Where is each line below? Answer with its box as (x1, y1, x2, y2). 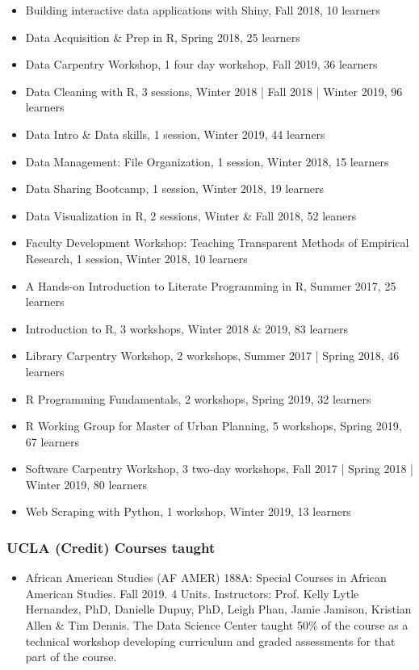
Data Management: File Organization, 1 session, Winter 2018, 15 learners (25, 153, 389, 170)
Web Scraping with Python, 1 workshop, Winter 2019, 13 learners (25, 503, 351, 520)
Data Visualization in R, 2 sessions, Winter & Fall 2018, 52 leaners (25, 207, 357, 224)
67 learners (25, 433, 80, 450)
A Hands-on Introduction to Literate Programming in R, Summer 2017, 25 (25, 277, 396, 294)
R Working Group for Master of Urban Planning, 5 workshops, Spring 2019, (25, 417, 402, 434)
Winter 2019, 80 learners (25, 475, 148, 492)
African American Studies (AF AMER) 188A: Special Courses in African (25, 569, 387, 586)
